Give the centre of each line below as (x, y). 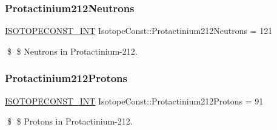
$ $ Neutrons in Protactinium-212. (72, 51)
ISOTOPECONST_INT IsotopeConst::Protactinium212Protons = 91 (134, 101)
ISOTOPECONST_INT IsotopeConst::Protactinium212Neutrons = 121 (139, 31)
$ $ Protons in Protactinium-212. (70, 121)
